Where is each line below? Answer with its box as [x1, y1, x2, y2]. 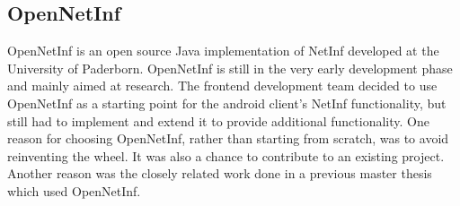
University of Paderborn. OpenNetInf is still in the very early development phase [7, 58, 453, 77]
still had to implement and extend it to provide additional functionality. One [7, 111, 429, 130]
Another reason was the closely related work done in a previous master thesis [7, 164, 432, 183]
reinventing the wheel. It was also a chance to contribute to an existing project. [7, 146, 445, 165]
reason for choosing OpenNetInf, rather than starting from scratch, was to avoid [7, 129, 449, 148]
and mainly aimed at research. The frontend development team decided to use [7, 76, 438, 95]
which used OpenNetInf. [7, 181, 141, 200]
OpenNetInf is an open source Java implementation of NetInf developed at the [7, 41, 439, 60]
